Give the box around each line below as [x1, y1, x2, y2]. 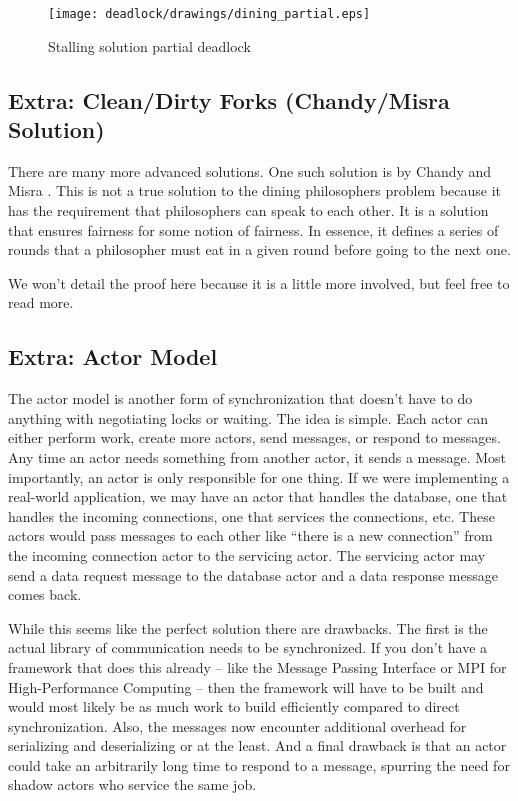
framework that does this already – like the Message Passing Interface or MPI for [8, 656, 507, 677]
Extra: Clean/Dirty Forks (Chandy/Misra [8, 84, 450, 115]
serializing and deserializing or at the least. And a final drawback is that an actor [8, 735, 507, 756]
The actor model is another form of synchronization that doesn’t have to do [8, 388, 473, 409]
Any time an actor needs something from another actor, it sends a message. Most [8, 446, 507, 467]
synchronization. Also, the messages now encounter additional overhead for [8, 715, 467, 736]
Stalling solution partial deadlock [48, 35, 251, 56]
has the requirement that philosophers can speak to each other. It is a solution [8, 200, 489, 221]
